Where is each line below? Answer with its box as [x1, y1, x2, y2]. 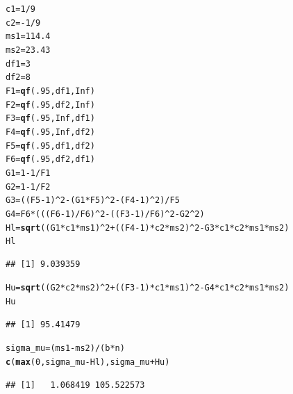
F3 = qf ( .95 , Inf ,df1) [6, 113, 95, 124]
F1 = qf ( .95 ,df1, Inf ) [6, 85, 95, 96]
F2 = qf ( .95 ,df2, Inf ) [6, 99, 95, 110]
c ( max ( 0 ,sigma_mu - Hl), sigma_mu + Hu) [6, 356, 170, 367]
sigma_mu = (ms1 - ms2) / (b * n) [6, 343, 125, 354]
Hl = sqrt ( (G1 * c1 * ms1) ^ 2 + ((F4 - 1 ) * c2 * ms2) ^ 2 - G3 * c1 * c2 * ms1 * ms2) [6, 222, 290, 233]
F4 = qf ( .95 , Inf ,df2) [6, 126, 95, 137]
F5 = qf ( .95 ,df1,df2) [6, 140, 95, 151]
